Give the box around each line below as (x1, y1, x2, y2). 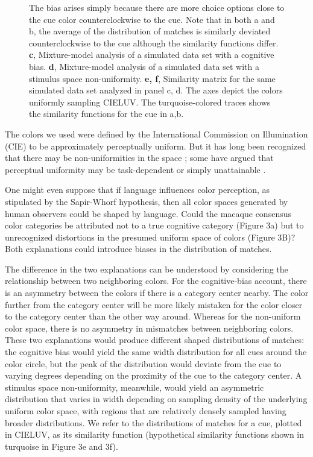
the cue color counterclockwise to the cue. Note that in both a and (29, 13, 275, 25)
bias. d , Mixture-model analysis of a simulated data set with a (29, 60, 259, 72)
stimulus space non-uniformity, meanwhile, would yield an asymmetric (5, 380, 264, 393)
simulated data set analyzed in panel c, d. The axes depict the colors (29, 84, 283, 96)
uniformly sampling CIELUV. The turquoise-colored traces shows (29, 95, 271, 108)
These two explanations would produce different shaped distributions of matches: (5, 333, 305, 346)
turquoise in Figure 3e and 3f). (5, 440, 118, 452)
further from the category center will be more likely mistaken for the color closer (5, 298, 303, 310)
